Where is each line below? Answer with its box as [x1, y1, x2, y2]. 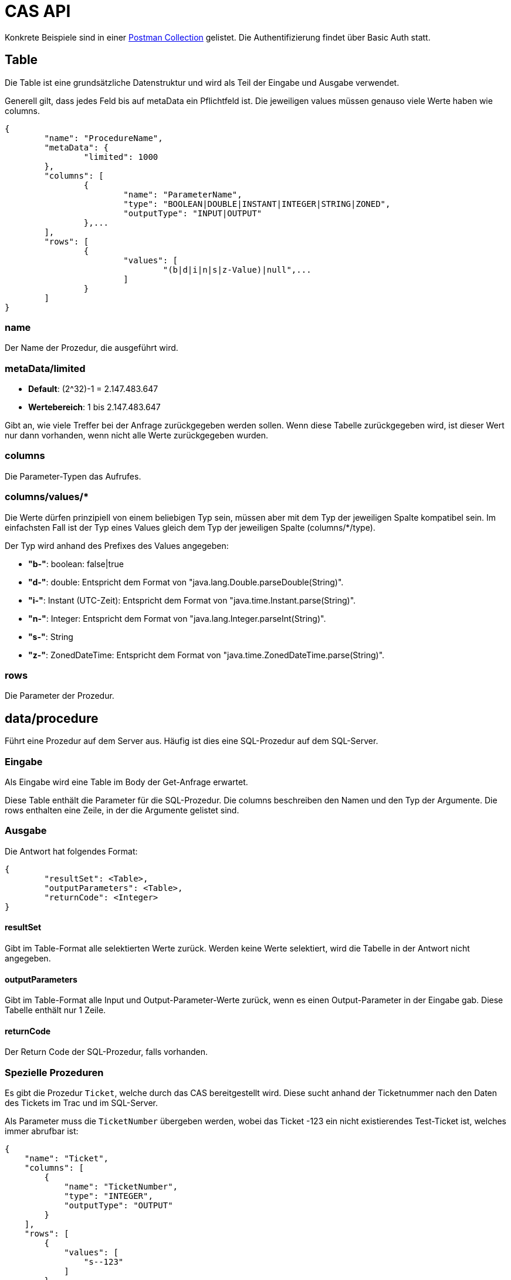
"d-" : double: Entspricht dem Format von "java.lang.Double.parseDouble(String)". [28, 577, 344, 587]
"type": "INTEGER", [64, 1191, 153, 1201]
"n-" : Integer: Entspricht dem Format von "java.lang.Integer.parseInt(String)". [28, 613, 326, 624]
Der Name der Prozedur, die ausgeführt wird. [5, 343, 178, 353]
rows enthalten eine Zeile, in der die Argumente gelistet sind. [5, 805, 239, 815]
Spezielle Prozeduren [5, 1066, 104, 1078]
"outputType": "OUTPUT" [64, 1201, 173, 1211]
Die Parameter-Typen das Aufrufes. [5, 471, 141, 481]
